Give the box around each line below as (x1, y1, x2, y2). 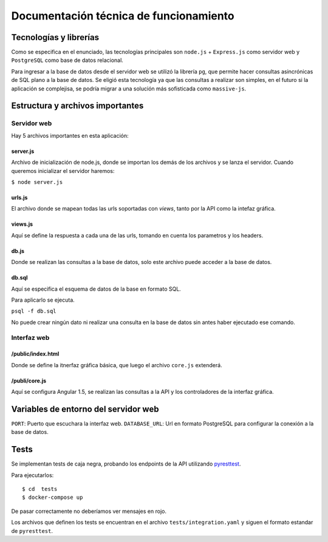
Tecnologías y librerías (11, 32, 100, 42)
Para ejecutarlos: (11, 471, 54, 479)
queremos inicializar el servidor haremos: (11, 167, 115, 174)
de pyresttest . (11, 527, 53, 534)
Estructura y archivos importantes (11, 101, 144, 111)
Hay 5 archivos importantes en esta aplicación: (11, 132, 129, 139)
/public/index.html (11, 350, 60, 357)
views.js (11, 220, 33, 228)
